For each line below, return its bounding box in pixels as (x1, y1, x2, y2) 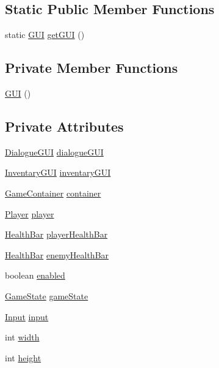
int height (5, 351, 41, 364)
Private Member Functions (5, 58, 178, 77)
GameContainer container (5, 186, 101, 199)
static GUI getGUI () (5, 28, 85, 41)
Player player (5, 207, 54, 220)
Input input (5, 310, 49, 323)
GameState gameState (5, 289, 88, 302)
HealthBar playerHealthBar (5, 228, 108, 241)
